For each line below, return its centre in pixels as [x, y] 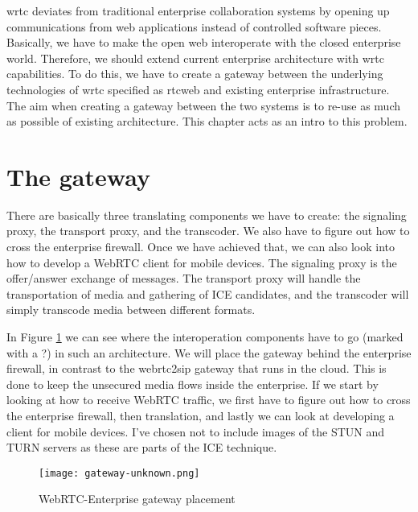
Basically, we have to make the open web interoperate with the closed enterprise [204, 42]
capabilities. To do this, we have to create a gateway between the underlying [195, 74]
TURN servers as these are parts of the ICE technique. [142, 447]
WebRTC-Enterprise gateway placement [137, 499]
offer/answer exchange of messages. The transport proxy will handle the [184, 278]
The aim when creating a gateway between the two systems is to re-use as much [204, 105]
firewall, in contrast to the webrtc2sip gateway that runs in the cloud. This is [197, 368]
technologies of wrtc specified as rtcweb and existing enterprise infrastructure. [198, 89]
